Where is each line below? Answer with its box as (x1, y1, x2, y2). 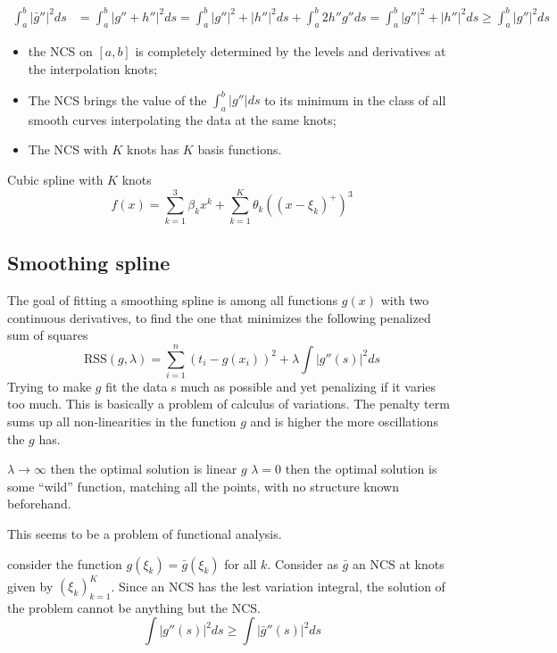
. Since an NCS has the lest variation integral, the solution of (111, 576, 445, 595)
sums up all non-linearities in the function (7, 412, 237, 431)
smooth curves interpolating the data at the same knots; (28, 110, 337, 128)
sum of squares (7, 326, 88, 344)
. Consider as (267, 554, 338, 573)
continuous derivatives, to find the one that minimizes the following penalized (7, 308, 431, 326)
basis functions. (197, 140, 282, 159)
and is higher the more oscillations (250, 412, 438, 431)
